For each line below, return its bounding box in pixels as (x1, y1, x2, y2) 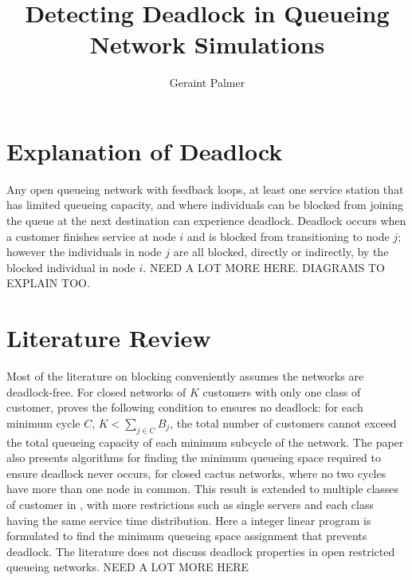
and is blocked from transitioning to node (186, 227, 390, 244)
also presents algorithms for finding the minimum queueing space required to (6, 449, 381, 466)
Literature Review (6, 322, 211, 354)
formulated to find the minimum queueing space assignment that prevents (6, 527, 367, 544)
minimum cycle (6, 414, 80, 431)
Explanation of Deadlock (6, 134, 283, 167)
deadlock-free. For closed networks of (6, 383, 186, 400)
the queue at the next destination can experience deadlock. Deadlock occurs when (6, 212, 406, 229)
